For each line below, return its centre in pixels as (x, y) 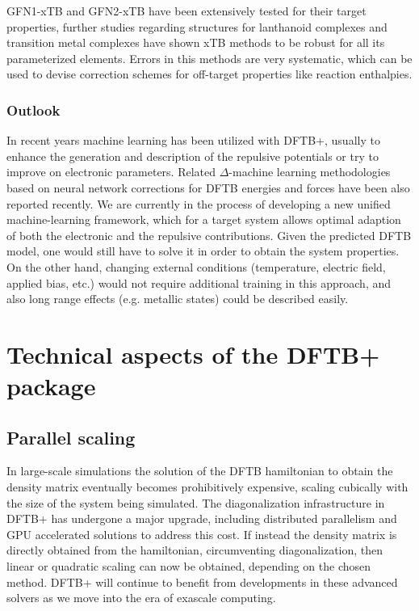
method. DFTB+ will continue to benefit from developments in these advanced (202, 582)
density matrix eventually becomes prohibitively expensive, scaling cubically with (207, 487)
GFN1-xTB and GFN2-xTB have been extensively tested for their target (186, 11)
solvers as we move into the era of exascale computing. (141, 598)
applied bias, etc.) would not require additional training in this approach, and (199, 282)
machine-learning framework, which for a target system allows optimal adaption (204, 219)
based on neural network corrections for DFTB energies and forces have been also (208, 187)
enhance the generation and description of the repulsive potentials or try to (193, 156)
